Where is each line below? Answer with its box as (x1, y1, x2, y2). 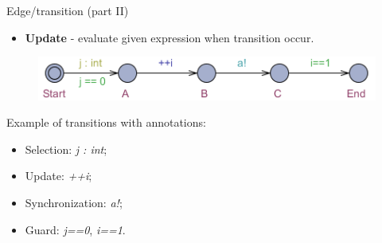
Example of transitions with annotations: (6, 114, 206, 131)
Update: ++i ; (25, 167, 92, 184)
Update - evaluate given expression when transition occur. (25, 29, 314, 45)
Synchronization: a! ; (25, 194, 123, 210)
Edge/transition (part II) (6, 2, 129, 18)
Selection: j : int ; (25, 140, 107, 157)
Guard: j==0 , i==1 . (25, 221, 126, 237)
